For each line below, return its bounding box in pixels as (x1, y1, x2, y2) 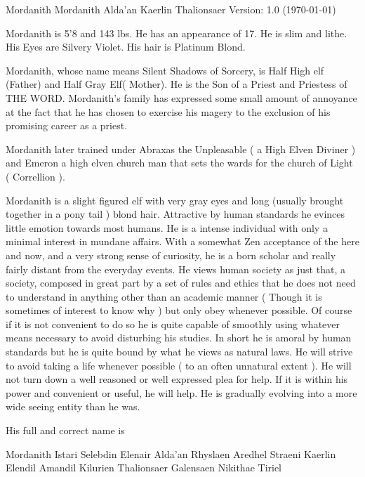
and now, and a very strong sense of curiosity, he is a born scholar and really (6, 247, 336, 262)
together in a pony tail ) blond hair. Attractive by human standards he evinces (6, 207, 345, 221)
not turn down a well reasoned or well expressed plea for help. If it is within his (6, 372, 348, 386)
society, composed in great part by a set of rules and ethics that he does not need (6, 275, 356, 290)
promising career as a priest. (6, 118, 128, 133)
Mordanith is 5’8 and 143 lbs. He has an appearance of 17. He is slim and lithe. (6, 25, 347, 40)
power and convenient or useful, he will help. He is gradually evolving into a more (6, 385, 357, 400)
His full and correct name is (6, 423, 125, 438)
